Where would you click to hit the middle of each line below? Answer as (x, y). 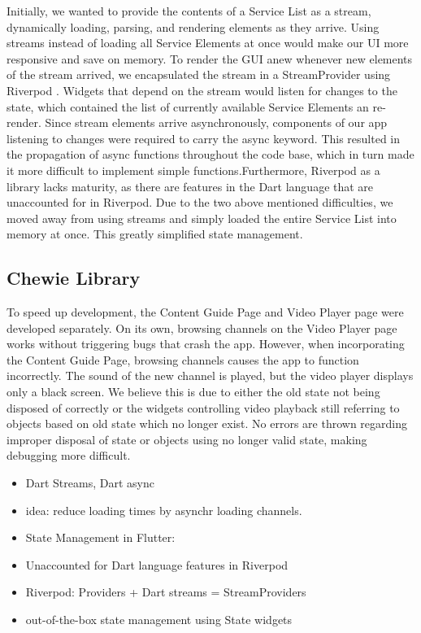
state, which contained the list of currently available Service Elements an (188, 106)
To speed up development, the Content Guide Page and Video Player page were (205, 312)
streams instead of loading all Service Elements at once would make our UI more (208, 43)
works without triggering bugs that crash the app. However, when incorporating (206, 344)
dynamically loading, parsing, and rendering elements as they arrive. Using (193, 26)
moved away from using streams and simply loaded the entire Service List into (202, 218)
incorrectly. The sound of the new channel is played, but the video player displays (210, 375)
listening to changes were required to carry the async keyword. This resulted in (204, 138)
